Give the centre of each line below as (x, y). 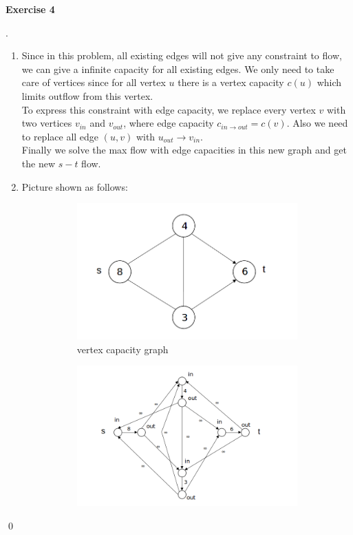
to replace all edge (60, 136)
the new (39, 163)
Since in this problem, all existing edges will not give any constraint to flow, (182, 55)
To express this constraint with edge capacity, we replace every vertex (169, 109)
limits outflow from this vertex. (87, 95)
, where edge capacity (169, 123)
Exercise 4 (30, 9)
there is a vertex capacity (231, 82)
